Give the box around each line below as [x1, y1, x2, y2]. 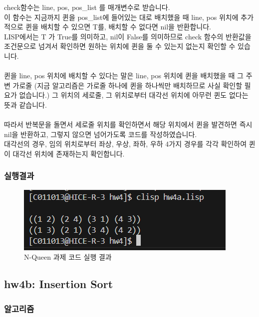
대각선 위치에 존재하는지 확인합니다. [12, 148, 125, 158]
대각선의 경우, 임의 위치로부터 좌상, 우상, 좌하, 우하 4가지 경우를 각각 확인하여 [4, 139, 247, 149]
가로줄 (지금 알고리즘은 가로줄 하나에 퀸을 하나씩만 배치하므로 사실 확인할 [12, 80, 243, 90]
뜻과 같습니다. [4, 99, 47, 110]
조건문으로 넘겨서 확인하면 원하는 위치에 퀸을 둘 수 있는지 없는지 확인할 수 [4, 41, 236, 51]
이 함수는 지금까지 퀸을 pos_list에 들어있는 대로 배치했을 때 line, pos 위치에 [4, 11, 239, 22]
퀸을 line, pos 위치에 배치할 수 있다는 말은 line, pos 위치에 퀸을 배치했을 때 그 [4, 70, 244, 81]
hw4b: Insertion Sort [4, 276, 113, 292]
